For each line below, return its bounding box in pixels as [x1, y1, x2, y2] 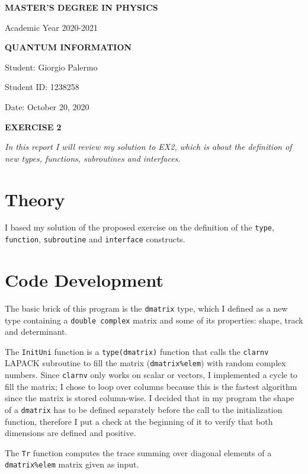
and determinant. [5, 325, 68, 338]
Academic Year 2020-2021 [5, 21, 98, 33]
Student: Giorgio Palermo [5, 60, 98, 73]
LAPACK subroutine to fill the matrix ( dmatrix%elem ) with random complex [5, 357, 286, 369]
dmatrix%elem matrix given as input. [5, 458, 139, 470]
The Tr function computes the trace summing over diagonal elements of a [5, 446, 272, 459]
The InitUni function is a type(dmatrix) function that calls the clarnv [5, 345, 269, 357]
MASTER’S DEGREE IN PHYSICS [5, 1, 158, 13]
